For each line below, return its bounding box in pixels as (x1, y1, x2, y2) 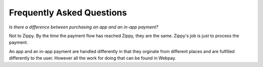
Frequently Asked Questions (9, 7, 127, 18)
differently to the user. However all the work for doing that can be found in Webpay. (9, 55, 176, 61)
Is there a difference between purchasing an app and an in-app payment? (9, 24, 158, 30)
